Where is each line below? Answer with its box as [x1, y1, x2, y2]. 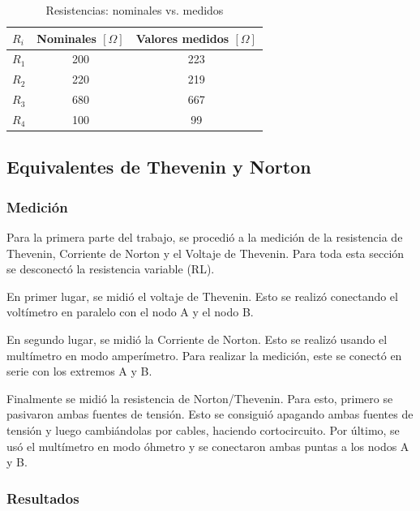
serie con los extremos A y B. [6, 363, 152, 380]
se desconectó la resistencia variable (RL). [6, 260, 215, 277]
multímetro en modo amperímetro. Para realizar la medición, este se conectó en [6, 346, 402, 363]
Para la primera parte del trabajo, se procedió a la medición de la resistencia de [6, 229, 403, 246]
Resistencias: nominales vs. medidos [45, 2, 224, 18]
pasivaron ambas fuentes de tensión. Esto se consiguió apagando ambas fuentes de [6, 406, 414, 423]
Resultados [6, 487, 79, 508]
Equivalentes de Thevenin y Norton [6, 154, 311, 179]
